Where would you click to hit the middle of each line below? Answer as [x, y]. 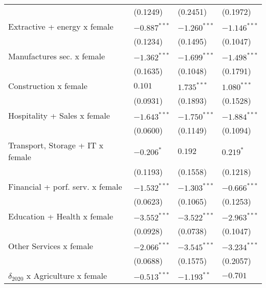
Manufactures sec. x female [57, 56]
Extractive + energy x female [61, 26]
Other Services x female [51, 246]
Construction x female [48, 86]
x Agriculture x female [67, 275]
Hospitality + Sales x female [59, 115]
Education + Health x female [61, 216]
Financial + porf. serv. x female [65, 186]
